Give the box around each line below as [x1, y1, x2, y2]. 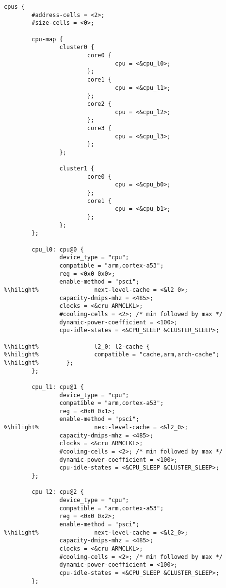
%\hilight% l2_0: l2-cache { [4, 343, 150, 350]
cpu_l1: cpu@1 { [32, 383, 84, 390]
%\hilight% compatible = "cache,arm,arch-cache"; [4, 351, 219, 358]
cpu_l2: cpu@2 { [32, 488, 84, 496]
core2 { [87, 100, 112, 107]
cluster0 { [59, 44, 95, 51]
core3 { [87, 124, 112, 132]
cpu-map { [32, 35, 63, 43]
